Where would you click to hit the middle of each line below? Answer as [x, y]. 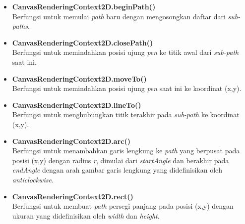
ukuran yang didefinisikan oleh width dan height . [86, 215]
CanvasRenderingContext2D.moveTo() [79, 78]
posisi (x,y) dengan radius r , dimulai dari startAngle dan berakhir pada [121, 160]
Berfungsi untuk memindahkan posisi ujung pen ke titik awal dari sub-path [125, 52]
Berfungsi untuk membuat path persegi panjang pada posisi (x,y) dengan [123, 206]
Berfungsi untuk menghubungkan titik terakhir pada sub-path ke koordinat [126, 114]
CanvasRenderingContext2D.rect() [73, 196]
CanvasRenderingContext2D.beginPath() [84, 6]
